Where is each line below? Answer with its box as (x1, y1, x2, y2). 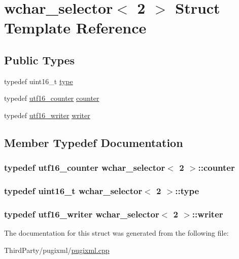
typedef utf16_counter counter (4, 93, 99, 103)
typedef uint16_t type (4, 76, 73, 86)
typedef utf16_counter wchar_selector (4, 161, 165, 174)
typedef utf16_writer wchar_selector (4, 207, 159, 220)
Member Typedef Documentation (4, 134, 183, 150)
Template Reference (4, 17, 147, 38)
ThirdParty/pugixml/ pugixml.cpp (4, 244, 110, 255)
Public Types (4, 52, 75, 67)
